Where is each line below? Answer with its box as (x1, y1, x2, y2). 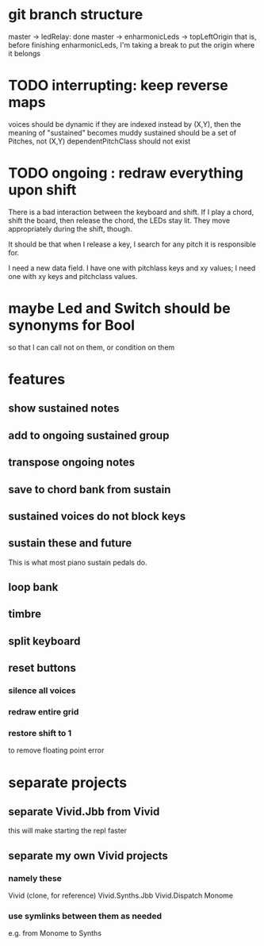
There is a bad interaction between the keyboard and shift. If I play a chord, (8, 207, 254, 216)
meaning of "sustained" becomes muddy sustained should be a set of (8, 128, 237, 137)
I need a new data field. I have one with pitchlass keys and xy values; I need (8, 263, 256, 273)
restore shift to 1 (8, 728, 72, 739)
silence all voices (8, 685, 76, 696)
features (8, 370, 66, 388)
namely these (8, 872, 62, 883)
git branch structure (8, 6, 143, 24)
